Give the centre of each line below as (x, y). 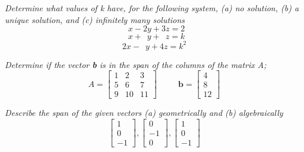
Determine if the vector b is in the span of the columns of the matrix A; (136, 64)
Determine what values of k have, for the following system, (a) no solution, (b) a (152, 8)
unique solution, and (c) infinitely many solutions (95, 19)
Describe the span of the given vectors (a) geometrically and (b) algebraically (144, 113)
